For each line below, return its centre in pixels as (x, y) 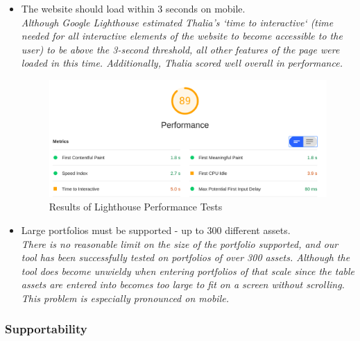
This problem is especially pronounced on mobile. (125, 298)
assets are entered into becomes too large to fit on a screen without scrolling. (183, 284)
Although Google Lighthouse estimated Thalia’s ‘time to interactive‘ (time (177, 22)
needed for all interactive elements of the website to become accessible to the (182, 36)
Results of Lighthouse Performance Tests (136, 207)
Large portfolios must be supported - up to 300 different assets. (156, 230)
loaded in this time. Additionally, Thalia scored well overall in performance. (182, 63)
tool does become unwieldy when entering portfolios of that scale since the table (188, 271)
